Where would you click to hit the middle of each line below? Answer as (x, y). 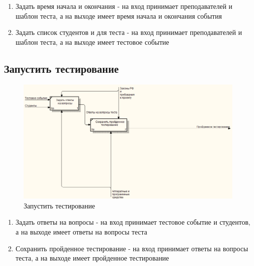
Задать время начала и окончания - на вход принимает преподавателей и (124, 6)
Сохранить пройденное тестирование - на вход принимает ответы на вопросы (132, 248)
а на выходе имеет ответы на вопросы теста (81, 232)
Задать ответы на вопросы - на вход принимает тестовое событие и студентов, (133, 222)
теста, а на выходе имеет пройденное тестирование (92, 258)
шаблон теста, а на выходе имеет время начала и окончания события (119, 15)
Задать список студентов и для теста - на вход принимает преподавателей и (129, 32)
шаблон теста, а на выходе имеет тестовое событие (92, 42)
